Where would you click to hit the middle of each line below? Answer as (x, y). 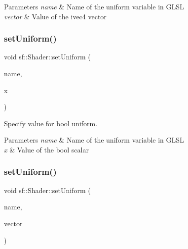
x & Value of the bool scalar (46, 149)
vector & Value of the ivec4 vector (55, 16)
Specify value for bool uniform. (51, 123)
